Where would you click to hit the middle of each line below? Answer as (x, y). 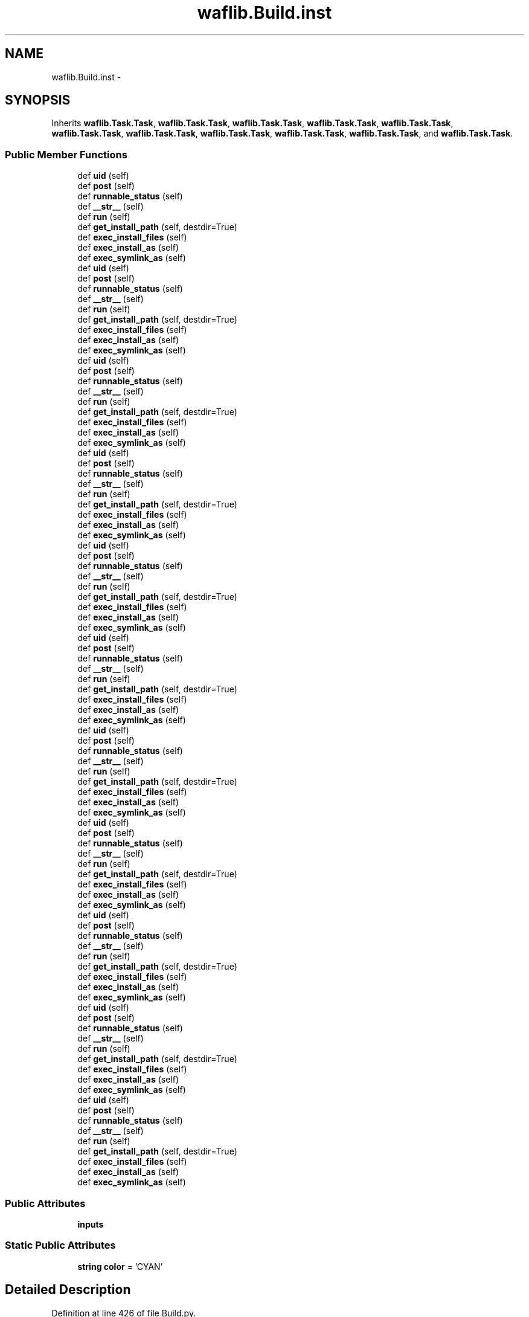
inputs (91, 1224)
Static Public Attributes (60, 1245)
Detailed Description (68, 1290)
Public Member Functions (66, 154)
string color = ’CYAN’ (120, 1266)
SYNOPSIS (38, 100)
